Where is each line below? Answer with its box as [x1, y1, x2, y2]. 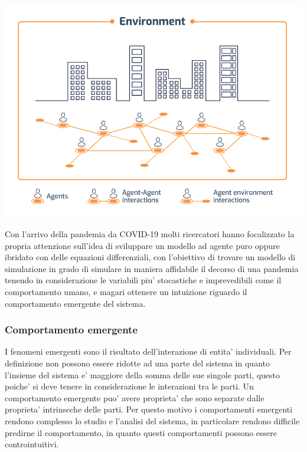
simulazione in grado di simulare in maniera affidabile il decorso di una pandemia [5, 262, 299, 274]
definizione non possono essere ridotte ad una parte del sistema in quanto [5, 357, 270, 369]
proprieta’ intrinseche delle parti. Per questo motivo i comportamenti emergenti [5, 403, 293, 415]
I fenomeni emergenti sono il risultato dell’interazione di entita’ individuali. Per [5, 345, 292, 358]
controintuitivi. [5, 438, 59, 450]
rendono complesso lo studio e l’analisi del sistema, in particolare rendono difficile [5, 415, 300, 427]
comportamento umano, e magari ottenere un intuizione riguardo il [5, 286, 247, 298]
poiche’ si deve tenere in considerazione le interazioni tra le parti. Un [5, 380, 254, 392]
